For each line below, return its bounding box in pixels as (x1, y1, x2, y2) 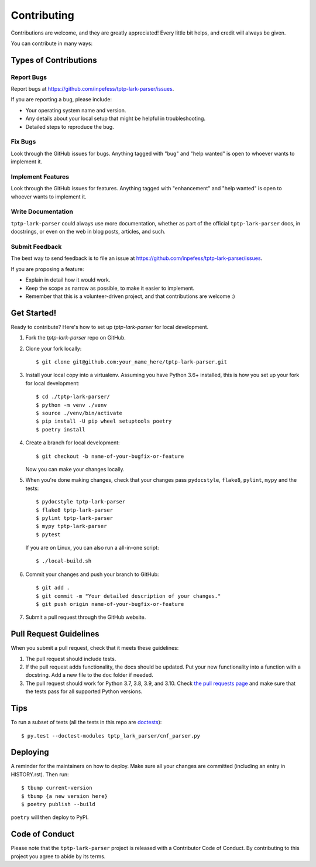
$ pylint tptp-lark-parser (36, 515, 114, 521)
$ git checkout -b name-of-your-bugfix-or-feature (36, 453, 184, 460)
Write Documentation (11, 208, 73, 216)
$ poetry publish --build (21, 801, 96, 808)
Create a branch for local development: (25, 439, 120, 446)
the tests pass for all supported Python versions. (25, 688, 143, 695)
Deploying (11, 747, 49, 758)
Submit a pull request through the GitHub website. (25, 614, 146, 621)
